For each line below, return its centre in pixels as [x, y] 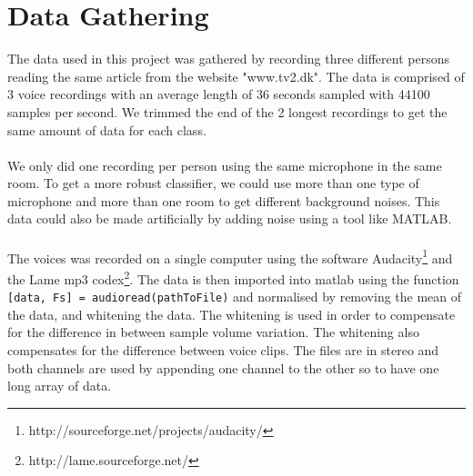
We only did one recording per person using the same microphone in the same [225, 165]
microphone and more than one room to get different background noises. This [224, 200]
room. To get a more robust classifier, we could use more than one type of [213, 183]
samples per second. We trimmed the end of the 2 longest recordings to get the [227, 111]
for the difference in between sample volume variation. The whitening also [213, 332]
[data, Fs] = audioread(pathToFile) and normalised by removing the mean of [235, 297]
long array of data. [60, 386]
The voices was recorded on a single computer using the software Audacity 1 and [230, 256]
